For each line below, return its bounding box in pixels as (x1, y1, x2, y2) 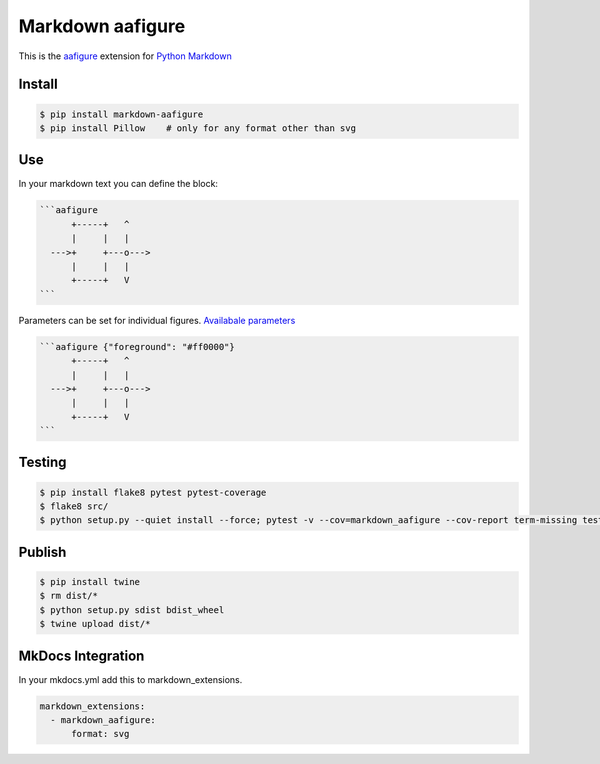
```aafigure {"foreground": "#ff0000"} (39, 341, 235, 352)
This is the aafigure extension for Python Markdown (18, 50, 232, 62)
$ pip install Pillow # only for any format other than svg (39, 122, 357, 134)
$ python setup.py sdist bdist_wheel (39, 604, 225, 615)
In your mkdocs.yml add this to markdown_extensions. (18, 673, 243, 685)
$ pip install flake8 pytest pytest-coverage (39, 486, 267, 498)
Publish (18, 543, 67, 560)
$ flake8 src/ (39, 501, 109, 512)
